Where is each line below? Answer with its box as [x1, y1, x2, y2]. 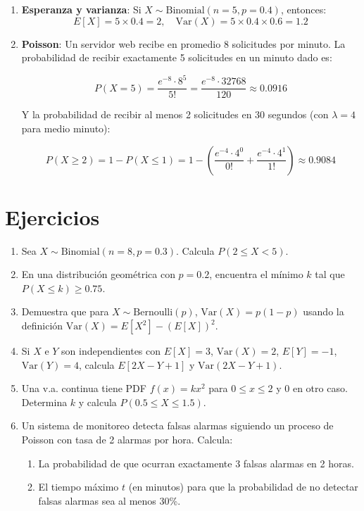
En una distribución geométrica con [21, 267, 175, 282]
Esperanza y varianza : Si [21, 2, 142, 16]
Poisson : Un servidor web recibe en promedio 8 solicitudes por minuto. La [21, 36, 346, 51]
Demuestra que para [21, 304, 109, 319]
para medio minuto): [21, 120, 111, 135]
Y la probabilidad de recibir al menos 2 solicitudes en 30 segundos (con [21, 107, 329, 122]
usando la [303, 304, 344, 319]
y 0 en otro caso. [276, 381, 348, 396]
